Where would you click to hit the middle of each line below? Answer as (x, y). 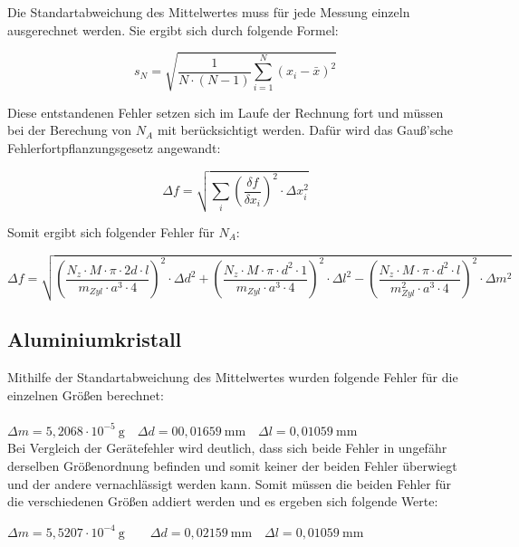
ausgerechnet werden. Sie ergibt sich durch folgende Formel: (173, 29)
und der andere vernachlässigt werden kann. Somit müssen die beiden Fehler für (229, 483)
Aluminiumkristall (95, 339)
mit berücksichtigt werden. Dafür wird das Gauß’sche (305, 130)
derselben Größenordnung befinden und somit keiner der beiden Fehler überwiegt (232, 465)
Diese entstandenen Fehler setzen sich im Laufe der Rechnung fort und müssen (226, 112)
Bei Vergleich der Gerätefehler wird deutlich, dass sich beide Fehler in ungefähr (227, 448)
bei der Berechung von (70, 130)
